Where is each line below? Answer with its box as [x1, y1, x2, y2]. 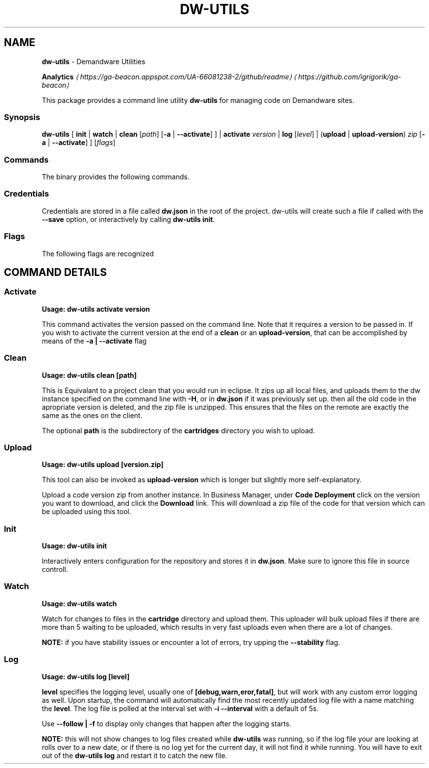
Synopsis [4, 112, 40, 122]
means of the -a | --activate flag [42, 336, 147, 345]
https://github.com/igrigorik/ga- [298, 72, 401, 81]
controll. [42, 565, 68, 574]
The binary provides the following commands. [42, 173, 190, 181]
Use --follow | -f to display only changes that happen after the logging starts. [42, 719, 291, 728]
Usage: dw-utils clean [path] [42, 371, 137, 379]
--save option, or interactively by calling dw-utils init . [42, 215, 215, 223]
